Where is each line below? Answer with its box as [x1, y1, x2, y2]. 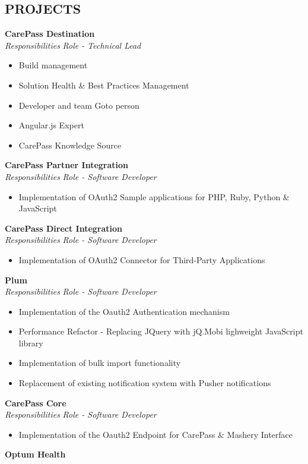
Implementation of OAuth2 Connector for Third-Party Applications [18, 253, 265, 266]
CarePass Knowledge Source [18, 138, 122, 151]
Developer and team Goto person [18, 99, 139, 111]
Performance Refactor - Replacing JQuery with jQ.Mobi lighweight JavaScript [18, 325, 303, 337]
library [18, 336, 43, 349]
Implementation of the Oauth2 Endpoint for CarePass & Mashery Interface [18, 428, 293, 440]
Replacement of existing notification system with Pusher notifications [18, 377, 271, 389]
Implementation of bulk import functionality [18, 356, 181, 369]
